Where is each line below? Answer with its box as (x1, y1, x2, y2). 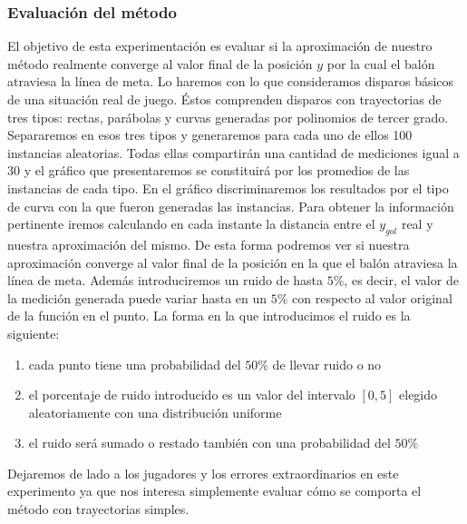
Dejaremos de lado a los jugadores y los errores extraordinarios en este (7, 463, 399, 482)
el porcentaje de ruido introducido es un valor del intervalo (28, 385, 355, 404)
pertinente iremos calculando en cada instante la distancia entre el (7, 214, 375, 233)
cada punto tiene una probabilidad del (28, 354, 241, 373)
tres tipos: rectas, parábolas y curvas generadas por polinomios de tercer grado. (7, 107, 449, 126)
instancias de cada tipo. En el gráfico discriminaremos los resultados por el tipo (7, 178, 449, 197)
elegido (399, 385, 438, 404)
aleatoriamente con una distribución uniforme (28, 402, 282, 421)
